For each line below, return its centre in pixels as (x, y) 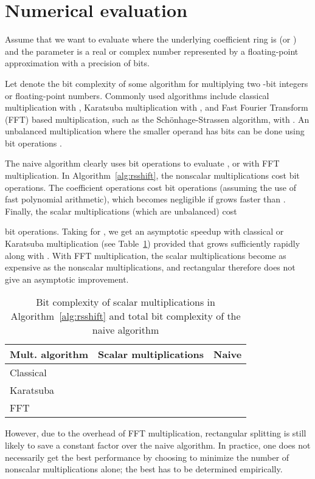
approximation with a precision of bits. (77, 63)
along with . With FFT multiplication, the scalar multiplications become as (146, 255)
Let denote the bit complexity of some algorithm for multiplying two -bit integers (157, 83)
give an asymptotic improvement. (67, 279)
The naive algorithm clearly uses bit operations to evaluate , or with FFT (142, 163)
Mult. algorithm (49, 354)
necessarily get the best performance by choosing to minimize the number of (147, 457)
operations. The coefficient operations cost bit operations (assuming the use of (151, 187)
